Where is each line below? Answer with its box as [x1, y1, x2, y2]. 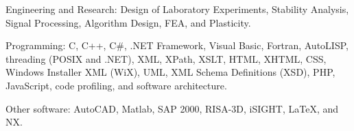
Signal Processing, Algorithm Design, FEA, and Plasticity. [5, 15, 251, 29]
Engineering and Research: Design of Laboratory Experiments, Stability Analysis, [5, 2, 349, 16]
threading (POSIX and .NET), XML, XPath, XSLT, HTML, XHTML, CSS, [5, 51, 327, 65]
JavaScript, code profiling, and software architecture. [5, 78, 227, 92]
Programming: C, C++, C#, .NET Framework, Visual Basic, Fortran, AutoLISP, [5, 38, 349, 53]
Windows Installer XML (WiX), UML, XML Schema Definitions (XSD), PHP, [5, 65, 335, 79]
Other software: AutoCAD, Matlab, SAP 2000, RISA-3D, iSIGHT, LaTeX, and [5, 101, 339, 115]
